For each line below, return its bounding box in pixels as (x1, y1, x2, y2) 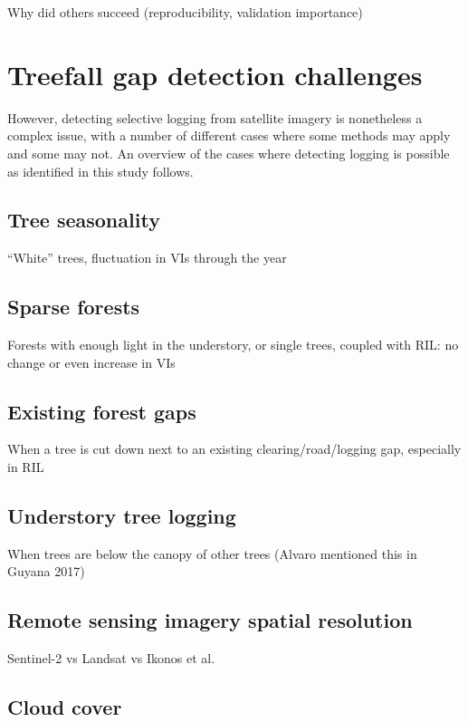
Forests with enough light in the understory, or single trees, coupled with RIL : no (7, 335, 459, 354)
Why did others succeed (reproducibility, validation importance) (7, 3, 363, 21)
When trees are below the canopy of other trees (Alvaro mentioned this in (7, 544, 417, 563)
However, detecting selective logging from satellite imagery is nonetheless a (7, 108, 423, 127)
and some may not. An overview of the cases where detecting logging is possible (7, 143, 450, 162)
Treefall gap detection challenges (7, 55, 423, 92)
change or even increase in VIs (7, 352, 176, 371)
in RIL (7, 457, 44, 477)
